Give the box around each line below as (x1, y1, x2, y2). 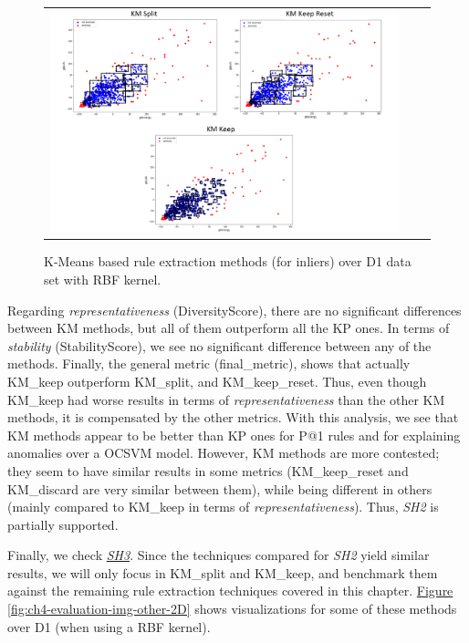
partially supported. (7, 514, 119, 534)
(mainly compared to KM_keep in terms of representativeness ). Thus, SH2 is (7, 497, 439, 516)
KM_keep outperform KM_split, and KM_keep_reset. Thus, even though (7, 371, 427, 390)
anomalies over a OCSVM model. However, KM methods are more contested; (7, 443, 440, 462)
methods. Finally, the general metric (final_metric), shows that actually (7, 354, 411, 373)
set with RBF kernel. (44, 269, 162, 288)
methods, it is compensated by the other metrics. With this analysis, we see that (7, 408, 459, 427)
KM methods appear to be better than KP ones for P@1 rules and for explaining (7, 425, 461, 444)
